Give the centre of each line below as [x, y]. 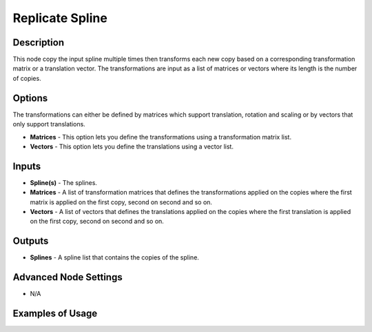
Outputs [31, 241]
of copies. [27, 78]
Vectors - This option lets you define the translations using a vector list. [132, 146]
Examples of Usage [55, 314]
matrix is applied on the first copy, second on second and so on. [121, 202]
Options [30, 98]
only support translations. [49, 124]
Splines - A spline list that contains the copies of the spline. [115, 257]
